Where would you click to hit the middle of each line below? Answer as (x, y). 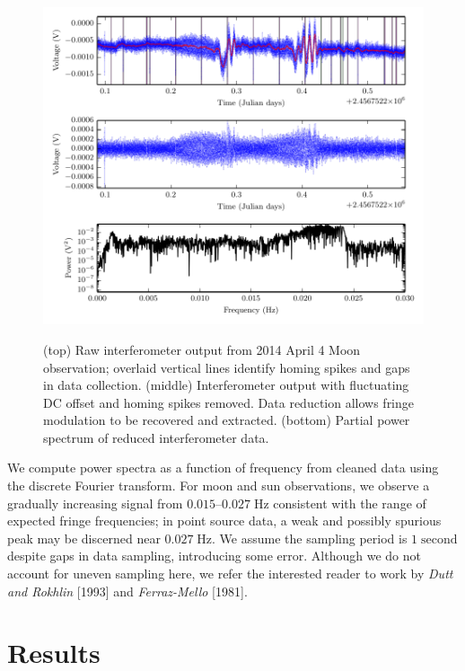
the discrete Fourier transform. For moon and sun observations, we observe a (219, 486)
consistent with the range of (350, 503)
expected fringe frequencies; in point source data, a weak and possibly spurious (224, 521)
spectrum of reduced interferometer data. (156, 437)
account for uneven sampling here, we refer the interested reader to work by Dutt (230, 574)
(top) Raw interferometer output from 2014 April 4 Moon (202, 349)
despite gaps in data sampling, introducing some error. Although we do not (214, 556)
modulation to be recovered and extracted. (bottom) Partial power (227, 420)
